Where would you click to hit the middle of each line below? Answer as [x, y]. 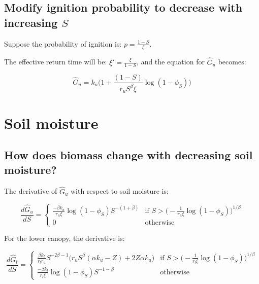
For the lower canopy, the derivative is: [64, 238]
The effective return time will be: [56, 62]
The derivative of [31, 191]
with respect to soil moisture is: [119, 191]
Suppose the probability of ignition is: [63, 43]
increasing [31, 22]
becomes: [232, 62]
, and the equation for [171, 62]
